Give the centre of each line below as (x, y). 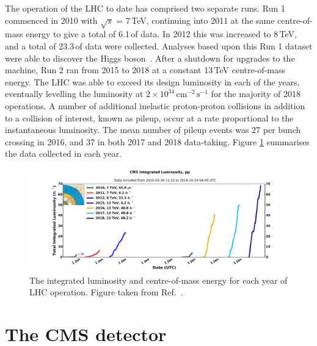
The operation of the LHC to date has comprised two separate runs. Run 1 (145, 8)
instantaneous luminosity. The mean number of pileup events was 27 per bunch (153, 130)
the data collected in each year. (63, 153)
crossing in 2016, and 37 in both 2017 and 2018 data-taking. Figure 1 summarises (157, 141)
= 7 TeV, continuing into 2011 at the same (195, 20)
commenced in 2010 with (51, 20)
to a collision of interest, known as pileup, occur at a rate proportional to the (149, 117)
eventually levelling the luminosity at (74, 94)
